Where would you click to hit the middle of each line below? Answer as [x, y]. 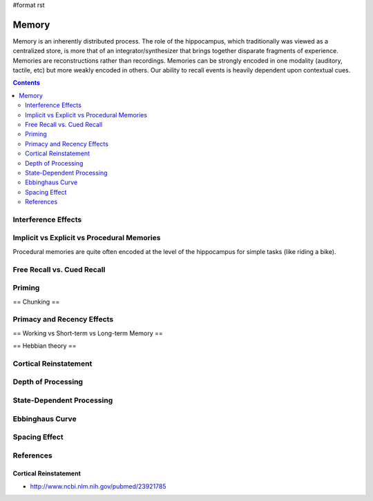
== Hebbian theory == [45, 346]
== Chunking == [36, 302]
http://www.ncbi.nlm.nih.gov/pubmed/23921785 [98, 486]
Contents [27, 83]
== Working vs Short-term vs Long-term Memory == [88, 333]
